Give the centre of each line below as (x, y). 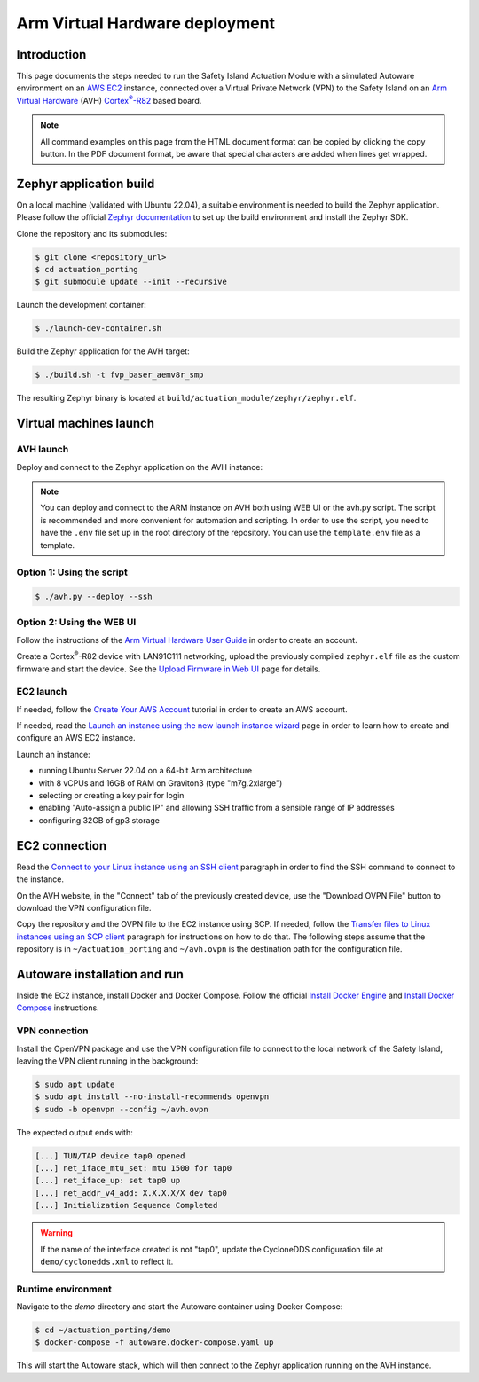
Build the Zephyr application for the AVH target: (103, 351)
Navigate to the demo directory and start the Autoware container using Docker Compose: (180, 1307)
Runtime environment (64, 1289)
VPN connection (52, 1031)
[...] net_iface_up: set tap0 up (108, 1181)
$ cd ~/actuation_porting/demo (103, 1330)
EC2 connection (62, 846)
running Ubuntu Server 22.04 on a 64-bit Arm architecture (145, 771)
